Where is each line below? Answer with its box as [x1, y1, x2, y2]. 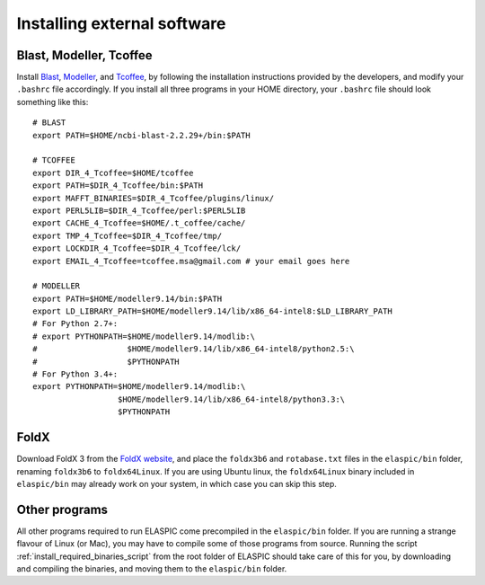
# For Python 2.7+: [32, 319, 119, 329]
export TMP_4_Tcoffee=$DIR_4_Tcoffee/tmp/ [32, 230, 223, 241]
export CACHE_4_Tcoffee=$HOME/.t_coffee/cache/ [32, 218, 246, 228]
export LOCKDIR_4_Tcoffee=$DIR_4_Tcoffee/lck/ [32, 244, 242, 253]
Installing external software [16, 13, 226, 33]
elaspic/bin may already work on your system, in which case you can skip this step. [16, 478, 337, 489]
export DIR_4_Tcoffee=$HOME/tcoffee [32, 167, 194, 178]
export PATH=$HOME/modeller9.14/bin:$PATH [32, 293, 223, 304]
